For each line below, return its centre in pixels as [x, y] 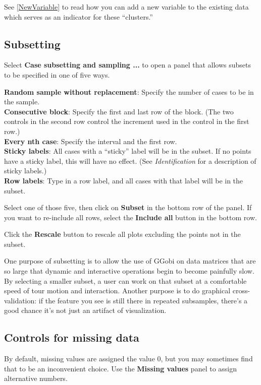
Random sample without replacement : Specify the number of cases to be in [129, 91]
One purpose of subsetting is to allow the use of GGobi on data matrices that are [130, 261]
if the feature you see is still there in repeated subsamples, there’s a [143, 300]
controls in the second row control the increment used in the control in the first [127, 121]
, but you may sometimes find [207, 359]
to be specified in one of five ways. [57, 74]
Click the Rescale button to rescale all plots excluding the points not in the [122, 234]
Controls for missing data [72, 337]
